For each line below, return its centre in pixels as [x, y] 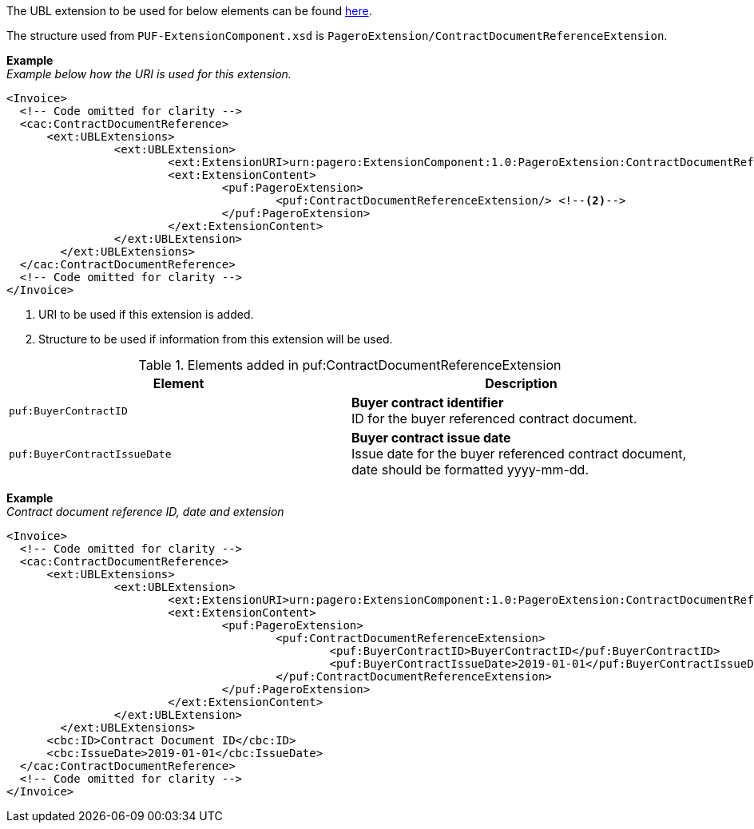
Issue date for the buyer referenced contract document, [519, 454]
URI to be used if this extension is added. [146, 314]
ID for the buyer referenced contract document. [494, 418]
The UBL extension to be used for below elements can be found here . [189, 11]
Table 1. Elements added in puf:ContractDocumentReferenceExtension [350, 365]
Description [521, 383]
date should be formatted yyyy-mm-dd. [470, 470]
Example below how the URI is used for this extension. [149, 74]
